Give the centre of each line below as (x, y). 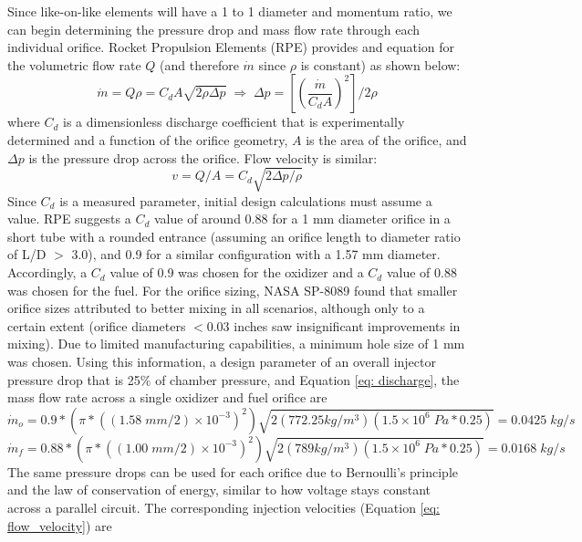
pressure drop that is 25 (74, 379)
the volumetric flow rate (74, 64)
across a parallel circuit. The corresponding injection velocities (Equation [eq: (224, 508)
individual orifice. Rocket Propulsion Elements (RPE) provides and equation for (231, 47)
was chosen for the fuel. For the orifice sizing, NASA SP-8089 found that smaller (233, 290)
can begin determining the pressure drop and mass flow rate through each (214, 29)
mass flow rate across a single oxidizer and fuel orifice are (167, 397)
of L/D (27, 254)
